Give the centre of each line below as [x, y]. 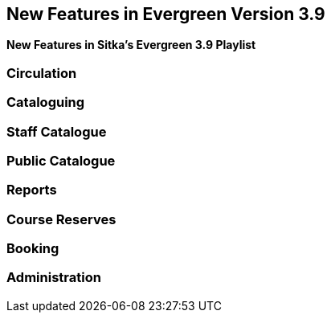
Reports [32, 190]
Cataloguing [46, 102]
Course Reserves [61, 219]
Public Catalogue [61, 160]
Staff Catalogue [57, 131]
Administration [54, 278]
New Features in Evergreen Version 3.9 [166, 14]
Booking [33, 249]
